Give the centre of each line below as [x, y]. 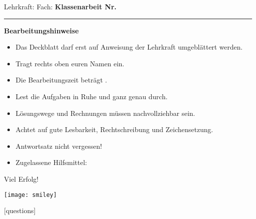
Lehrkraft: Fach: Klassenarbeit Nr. [60, 6]
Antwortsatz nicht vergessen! [59, 146]
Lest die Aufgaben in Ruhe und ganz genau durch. [92, 96]
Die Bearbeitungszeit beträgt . [61, 80]
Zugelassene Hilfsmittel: [51, 162]
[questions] [20, 210]
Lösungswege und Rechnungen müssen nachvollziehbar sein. [105, 113]
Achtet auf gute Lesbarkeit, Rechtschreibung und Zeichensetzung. [114, 129]
